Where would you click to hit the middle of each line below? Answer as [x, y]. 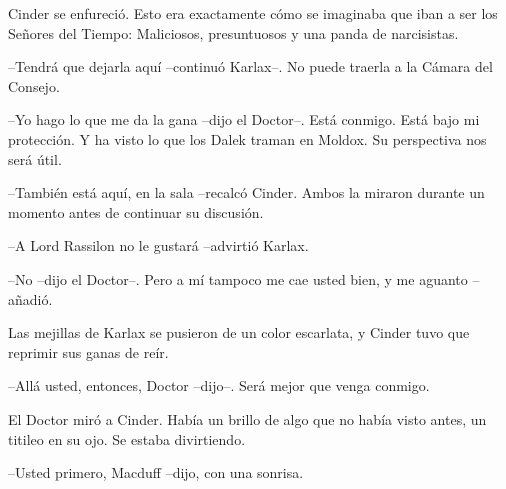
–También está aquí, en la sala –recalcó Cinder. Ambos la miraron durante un [246, 192]
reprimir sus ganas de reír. [88, 351]
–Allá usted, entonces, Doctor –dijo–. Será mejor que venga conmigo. [219, 385]
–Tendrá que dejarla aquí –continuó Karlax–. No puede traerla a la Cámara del [250, 66]
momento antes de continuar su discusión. [136, 211]
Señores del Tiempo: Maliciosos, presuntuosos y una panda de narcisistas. [233, 32]
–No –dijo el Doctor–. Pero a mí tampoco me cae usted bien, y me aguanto [238, 278]
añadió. [30, 298]
